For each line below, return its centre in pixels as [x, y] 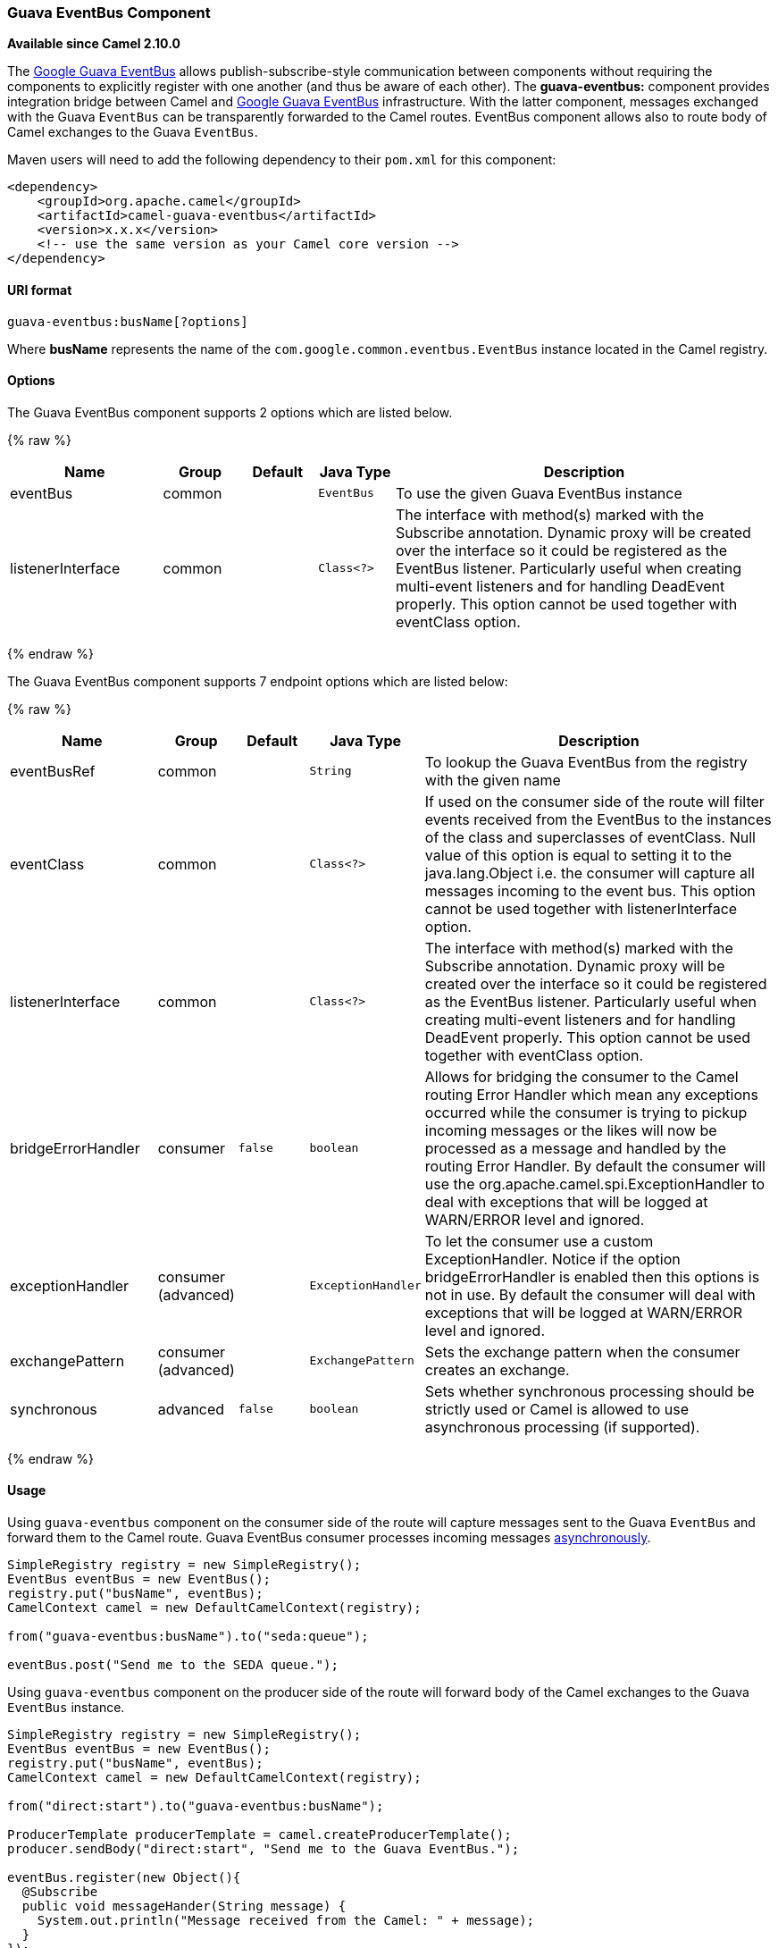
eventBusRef [53, 771]
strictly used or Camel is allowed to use [557, 1409]
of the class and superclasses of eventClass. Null [590, 837]
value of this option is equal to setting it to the [578, 855]
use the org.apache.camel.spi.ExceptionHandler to [595, 1184]
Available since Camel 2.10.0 [94, 44]
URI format [40, 290]
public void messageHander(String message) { [184, 1906]
